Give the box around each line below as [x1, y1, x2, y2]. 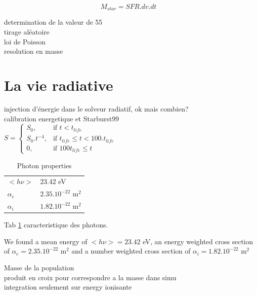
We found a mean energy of [4, 236, 87, 246]
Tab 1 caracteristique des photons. [4, 220, 108, 230]
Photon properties [17, 160, 72, 170]
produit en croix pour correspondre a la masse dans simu [4, 272, 176, 282]
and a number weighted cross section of [71, 246, 191, 256]
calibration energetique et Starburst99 [4, 113, 119, 123]
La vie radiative [4, 75, 113, 95]
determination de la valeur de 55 [4, 17, 102, 27]
